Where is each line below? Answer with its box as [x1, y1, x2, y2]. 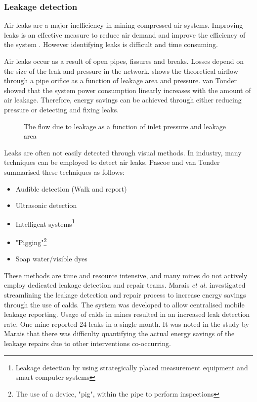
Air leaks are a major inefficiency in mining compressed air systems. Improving [4, 20, 243, 30]
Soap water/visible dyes [15, 253, 87, 264]
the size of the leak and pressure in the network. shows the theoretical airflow [4, 65, 238, 76]
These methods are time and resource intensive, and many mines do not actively [4, 270, 248, 280]
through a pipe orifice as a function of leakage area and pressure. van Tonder [4, 75, 237, 86]
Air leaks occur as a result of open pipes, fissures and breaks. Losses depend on [4, 56, 244, 66]
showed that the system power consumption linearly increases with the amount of [4, 85, 251, 95]
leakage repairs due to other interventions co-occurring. [4, 338, 171, 348]
